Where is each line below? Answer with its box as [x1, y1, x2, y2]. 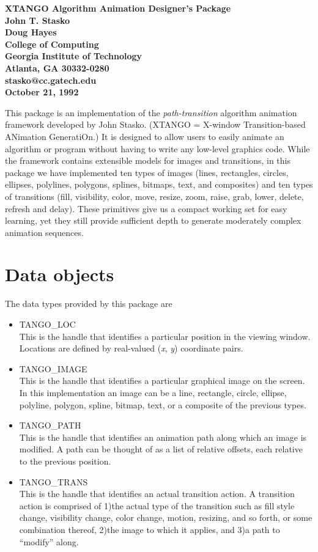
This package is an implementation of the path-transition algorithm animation [5, 106, 297, 119]
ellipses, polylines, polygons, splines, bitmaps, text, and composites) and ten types [5, 178, 313, 191]
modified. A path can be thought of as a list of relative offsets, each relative [19, 443, 303, 455]
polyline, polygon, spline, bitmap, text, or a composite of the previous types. [19, 398, 306, 411]
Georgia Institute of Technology [5, 50, 142, 62]
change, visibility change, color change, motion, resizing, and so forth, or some [19, 511, 312, 524]
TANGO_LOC [19, 318, 76, 330]
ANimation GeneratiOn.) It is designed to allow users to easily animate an [5, 130, 284, 142]
